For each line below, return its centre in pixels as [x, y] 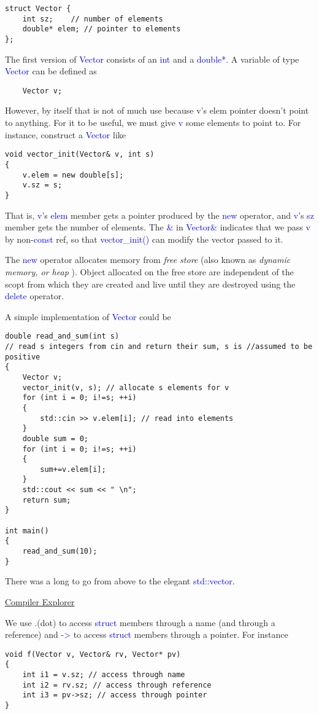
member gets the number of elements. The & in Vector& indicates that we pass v [158, 227]
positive [23, 357]
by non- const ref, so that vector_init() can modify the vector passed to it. [144, 239]
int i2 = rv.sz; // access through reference [117, 685]
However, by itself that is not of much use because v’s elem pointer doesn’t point [157, 110]
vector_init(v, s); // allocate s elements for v [126, 387]
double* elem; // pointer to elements [102, 29]
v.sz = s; [42, 185]
